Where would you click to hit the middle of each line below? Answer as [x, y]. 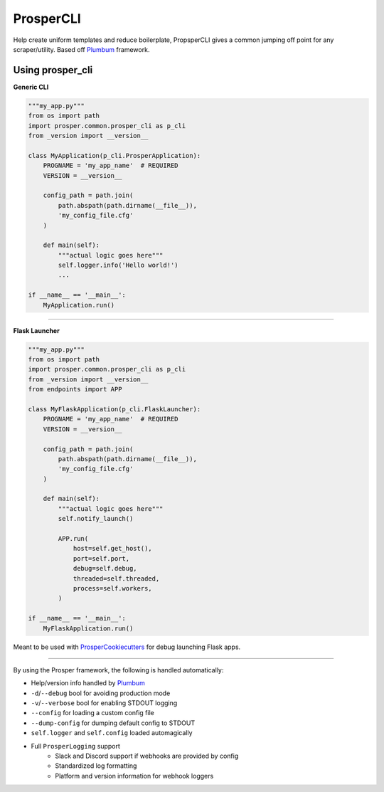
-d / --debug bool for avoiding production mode [101, 693]
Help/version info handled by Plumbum [88, 683]
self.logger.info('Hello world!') [118, 265]
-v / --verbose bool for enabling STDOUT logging [104, 703]
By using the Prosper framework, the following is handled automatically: [118, 670]
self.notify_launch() [96, 519]
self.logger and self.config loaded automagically [112, 733]
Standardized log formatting [96, 766]
